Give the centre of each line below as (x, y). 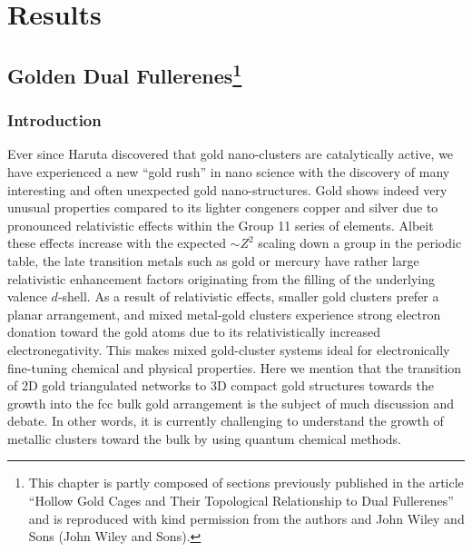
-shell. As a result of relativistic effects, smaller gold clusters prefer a (248, 296)
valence (27, 296)
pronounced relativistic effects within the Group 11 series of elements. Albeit (221, 225)
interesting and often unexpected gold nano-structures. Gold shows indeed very (227, 189)
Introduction (54, 120)
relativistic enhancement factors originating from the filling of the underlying (221, 278)
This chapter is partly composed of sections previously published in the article (246, 483)
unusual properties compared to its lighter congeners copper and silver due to (223, 207)
